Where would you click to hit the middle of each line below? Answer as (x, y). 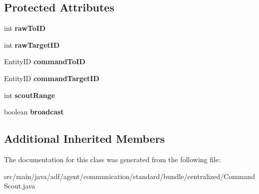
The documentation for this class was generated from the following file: (112, 159)
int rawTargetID (32, 45)
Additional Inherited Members (84, 139)
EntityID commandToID (45, 61)
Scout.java (20, 186)
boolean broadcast (34, 112)
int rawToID (25, 28)
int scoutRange (30, 95)
